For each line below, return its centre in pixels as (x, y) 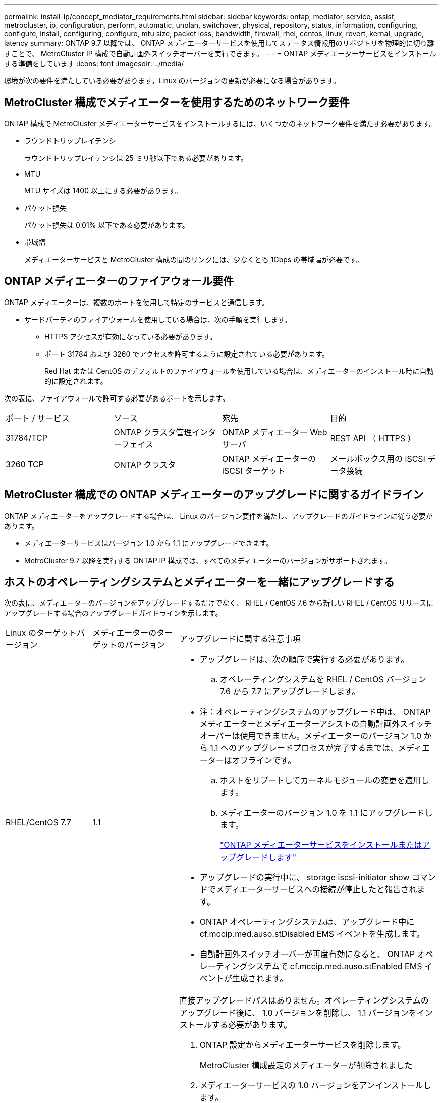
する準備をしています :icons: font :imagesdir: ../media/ (94, 63)
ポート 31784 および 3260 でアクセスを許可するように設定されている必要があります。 (187, 354)
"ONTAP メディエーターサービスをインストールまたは (321, 845)
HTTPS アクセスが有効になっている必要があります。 (131, 336)
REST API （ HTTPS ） (373, 438)
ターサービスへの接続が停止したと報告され (336, 890)
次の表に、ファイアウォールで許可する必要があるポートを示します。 (117, 398)
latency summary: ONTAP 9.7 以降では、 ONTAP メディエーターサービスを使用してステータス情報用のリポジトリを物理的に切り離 (219, 43)
